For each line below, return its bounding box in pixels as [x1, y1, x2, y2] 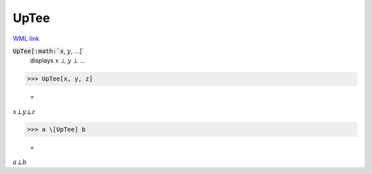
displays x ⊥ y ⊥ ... [30, 56, 85, 65]
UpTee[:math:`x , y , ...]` [12, 47, 84, 55]
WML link [12, 34, 40, 43]
